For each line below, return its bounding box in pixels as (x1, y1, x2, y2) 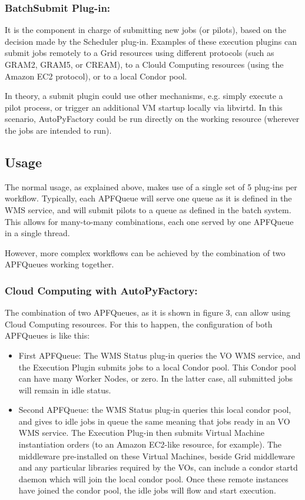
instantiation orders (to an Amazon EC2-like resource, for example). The (18, 438, 282, 451)
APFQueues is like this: (5, 329, 90, 342)
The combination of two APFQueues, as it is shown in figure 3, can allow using (5, 306, 290, 319)
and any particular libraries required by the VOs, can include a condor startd (18, 461, 298, 473)
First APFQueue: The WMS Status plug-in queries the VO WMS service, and (18, 349, 301, 361)
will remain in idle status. (18, 383, 111, 396)
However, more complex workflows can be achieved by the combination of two (5, 246, 286, 259)
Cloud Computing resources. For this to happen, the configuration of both (5, 317, 273, 330)
